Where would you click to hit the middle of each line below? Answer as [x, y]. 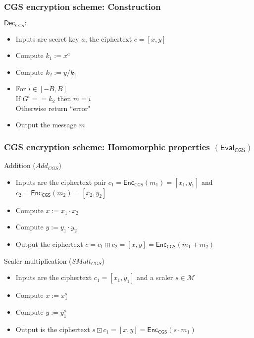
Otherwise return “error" [53, 108]
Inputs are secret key [47, 38]
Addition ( [20, 165]
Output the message [46, 125]
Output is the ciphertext [53, 329]
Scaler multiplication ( [38, 260]
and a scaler [155, 277]
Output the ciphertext [49, 244]
